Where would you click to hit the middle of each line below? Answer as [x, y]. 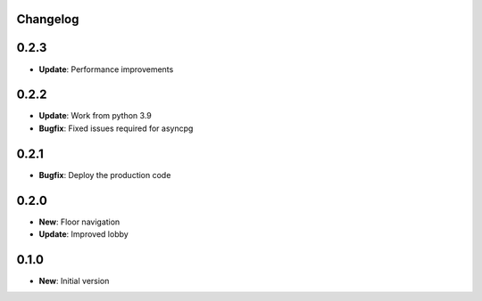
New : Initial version [74, 281]
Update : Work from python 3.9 [95, 116]
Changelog [48, 19]
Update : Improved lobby [83, 234]
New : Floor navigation [79, 222]
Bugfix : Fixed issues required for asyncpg [116, 128]
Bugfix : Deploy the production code [105, 175]
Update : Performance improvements [106, 69]
